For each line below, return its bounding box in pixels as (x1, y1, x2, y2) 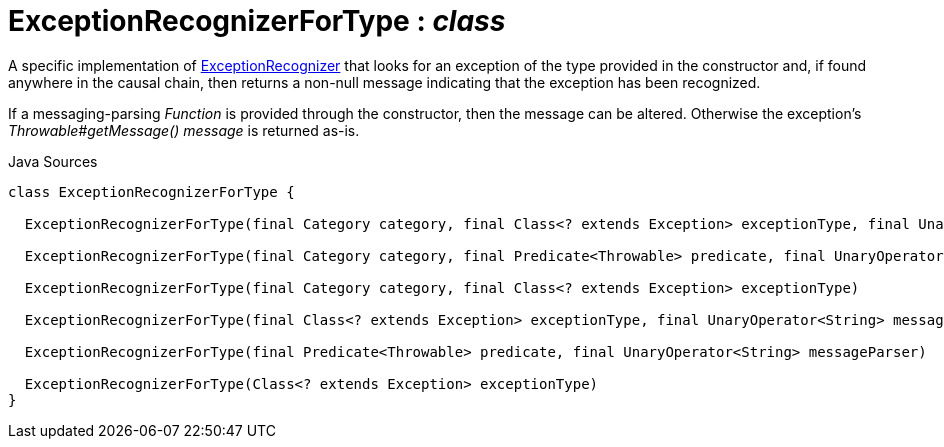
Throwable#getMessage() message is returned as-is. (8, 121, 360, 139)
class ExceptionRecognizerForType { (8, 183, 295, 200)
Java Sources (8, 152, 98, 170)
